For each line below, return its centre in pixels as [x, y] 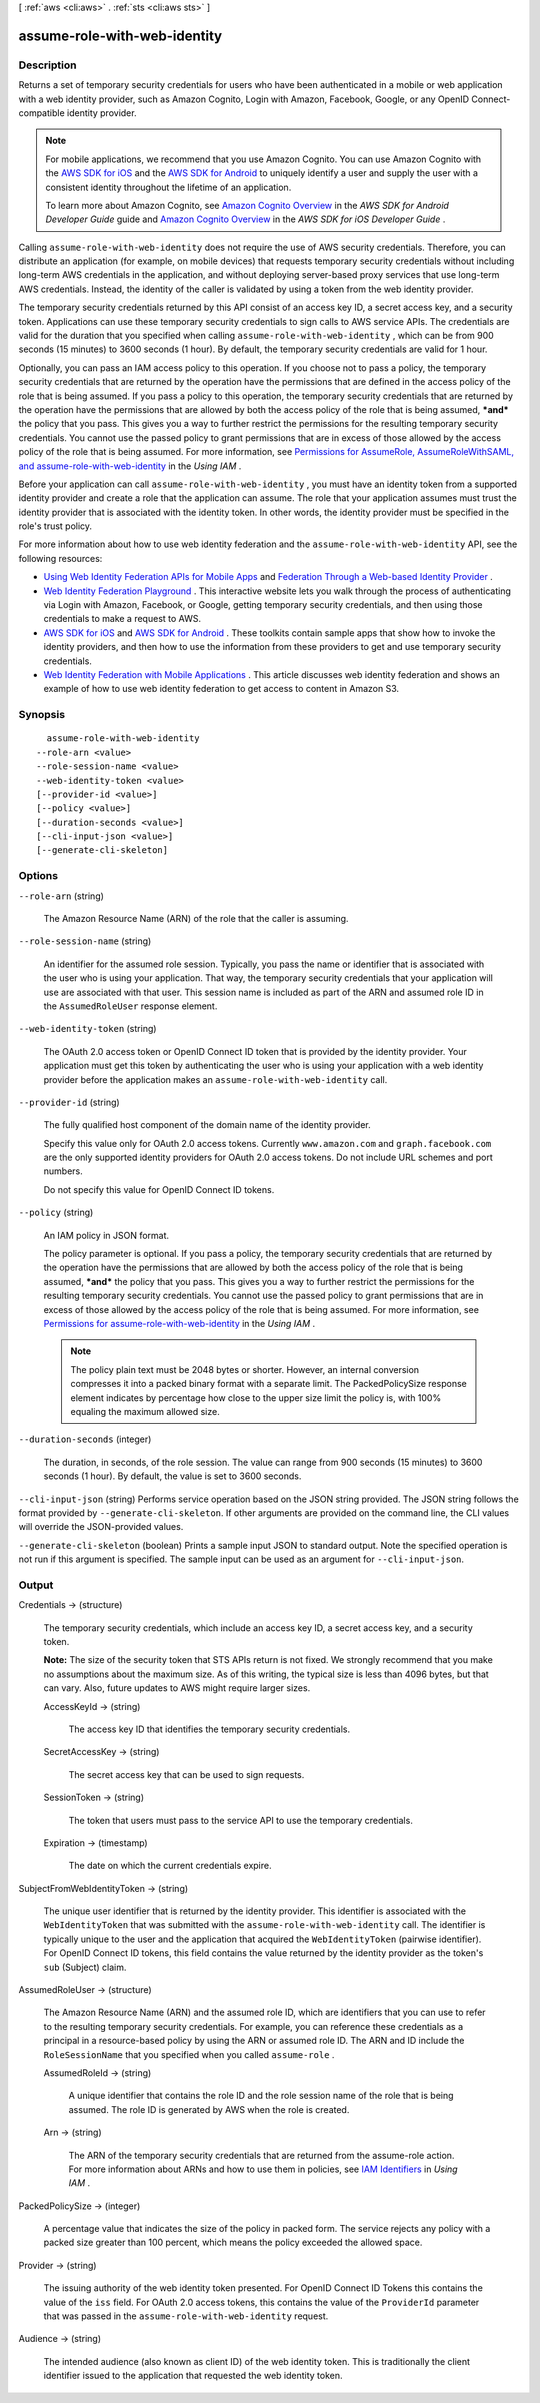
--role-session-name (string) [85, 941]
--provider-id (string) [69, 1102]
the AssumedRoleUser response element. [130, 1006]
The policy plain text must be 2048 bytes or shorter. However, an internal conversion [245, 1369]
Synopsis [41, 715]
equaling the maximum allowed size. [145, 1411]
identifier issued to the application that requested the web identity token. [193, 2376]
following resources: [60, 558]
